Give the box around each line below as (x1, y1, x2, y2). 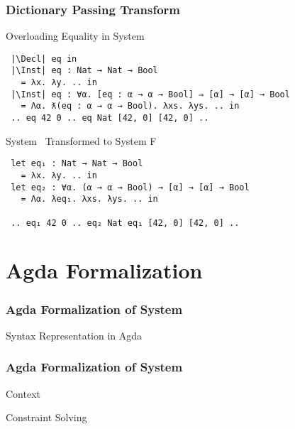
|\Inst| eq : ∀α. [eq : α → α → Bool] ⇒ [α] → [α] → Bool (11, 89, 290, 99)
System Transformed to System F (6, 133, 157, 148)
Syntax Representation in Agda (6, 327, 143, 342)
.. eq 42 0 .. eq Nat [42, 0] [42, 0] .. (11, 113, 209, 124)
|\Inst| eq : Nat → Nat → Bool (11, 65, 158, 76)
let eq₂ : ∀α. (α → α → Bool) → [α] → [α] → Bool (11, 182, 250, 192)
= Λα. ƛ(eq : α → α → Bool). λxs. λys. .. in (21, 101, 240, 112)
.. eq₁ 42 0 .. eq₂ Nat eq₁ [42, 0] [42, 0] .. (11, 217, 240, 228)
